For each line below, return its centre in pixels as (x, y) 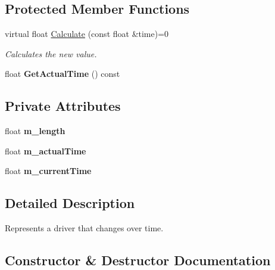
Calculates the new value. (51, 53)
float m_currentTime (48, 171)
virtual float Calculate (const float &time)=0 (87, 34)
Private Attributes (63, 106)
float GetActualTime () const (62, 74)
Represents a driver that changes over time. (84, 228)
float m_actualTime (46, 150)
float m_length (35, 131)
